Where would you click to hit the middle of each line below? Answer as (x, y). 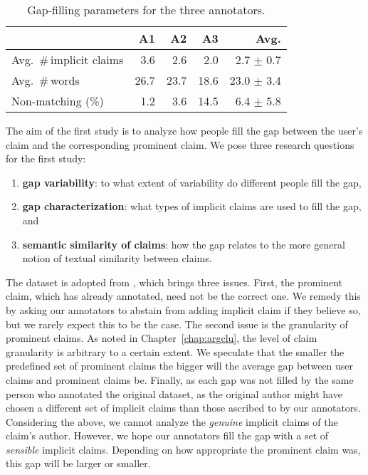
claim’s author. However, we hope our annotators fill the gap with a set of (167, 435)
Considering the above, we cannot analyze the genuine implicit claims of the (172, 421)
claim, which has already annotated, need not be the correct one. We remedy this (183, 296)
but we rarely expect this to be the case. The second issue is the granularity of (177, 324)
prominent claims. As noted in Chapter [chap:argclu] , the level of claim (162, 338)
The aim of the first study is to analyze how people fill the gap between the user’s (184, 130)
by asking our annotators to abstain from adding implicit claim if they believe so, (183, 309)
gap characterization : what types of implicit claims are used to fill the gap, (192, 206)
